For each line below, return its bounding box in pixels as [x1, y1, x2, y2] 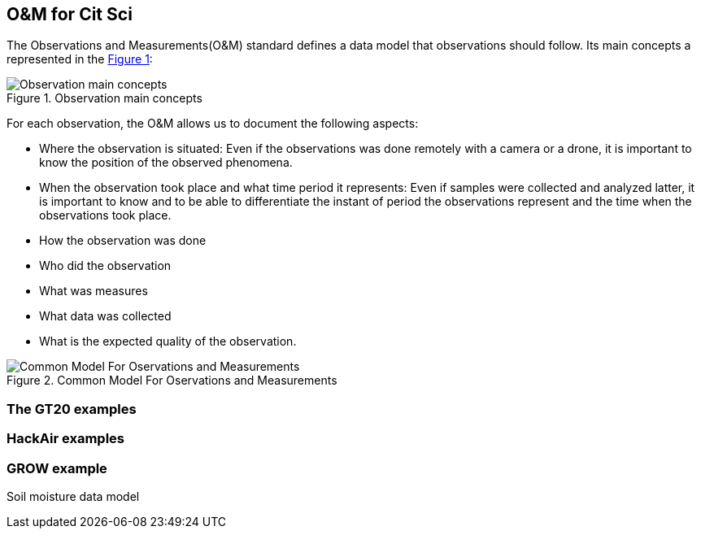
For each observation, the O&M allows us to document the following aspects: [7, 116, 419, 131]
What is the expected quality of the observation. [39, 334, 297, 349]
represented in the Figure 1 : [7, 52, 153, 67]
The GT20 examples [7, 400, 137, 417]
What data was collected [39, 309, 172, 324]
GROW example [7, 459, 107, 476]
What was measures [39, 284, 148, 298]
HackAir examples [7, 430, 125, 447]
